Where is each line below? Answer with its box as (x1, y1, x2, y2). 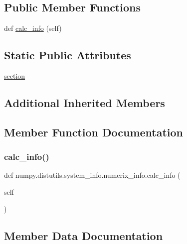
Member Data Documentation (4, 228, 163, 243)
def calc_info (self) (4, 23, 62, 33)
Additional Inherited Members (4, 95, 165, 110)
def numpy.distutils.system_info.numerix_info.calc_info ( (4, 170, 181, 180)
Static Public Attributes (4, 47, 131, 63)
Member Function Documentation (4, 124, 184, 139)
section (4, 71, 25, 81)
